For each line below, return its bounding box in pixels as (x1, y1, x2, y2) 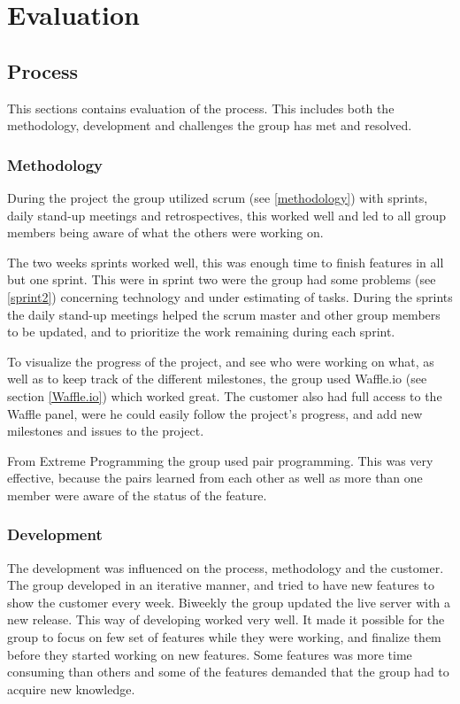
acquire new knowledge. (7, 679, 135, 698)
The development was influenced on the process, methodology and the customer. (7, 558, 444, 576)
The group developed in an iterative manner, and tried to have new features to (7, 576, 434, 594)
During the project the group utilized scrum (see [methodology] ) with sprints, (7, 188, 428, 206)
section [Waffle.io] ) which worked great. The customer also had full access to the (7, 386, 442, 405)
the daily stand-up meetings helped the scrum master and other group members (7, 305, 441, 323)
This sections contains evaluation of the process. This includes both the (7, 98, 395, 117)
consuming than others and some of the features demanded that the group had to (7, 662, 449, 681)
